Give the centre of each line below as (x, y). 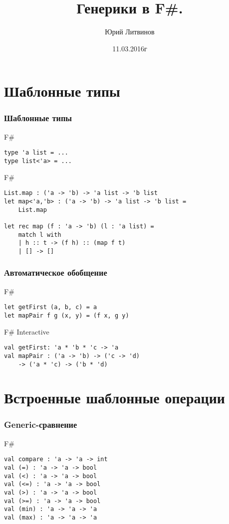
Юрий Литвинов (130, 32)
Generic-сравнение (41, 425)
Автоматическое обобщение (56, 272)
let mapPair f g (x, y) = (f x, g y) (67, 315)
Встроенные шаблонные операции (114, 398)
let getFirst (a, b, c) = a (51, 307)
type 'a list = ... (36, 153)
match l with (40, 235)
